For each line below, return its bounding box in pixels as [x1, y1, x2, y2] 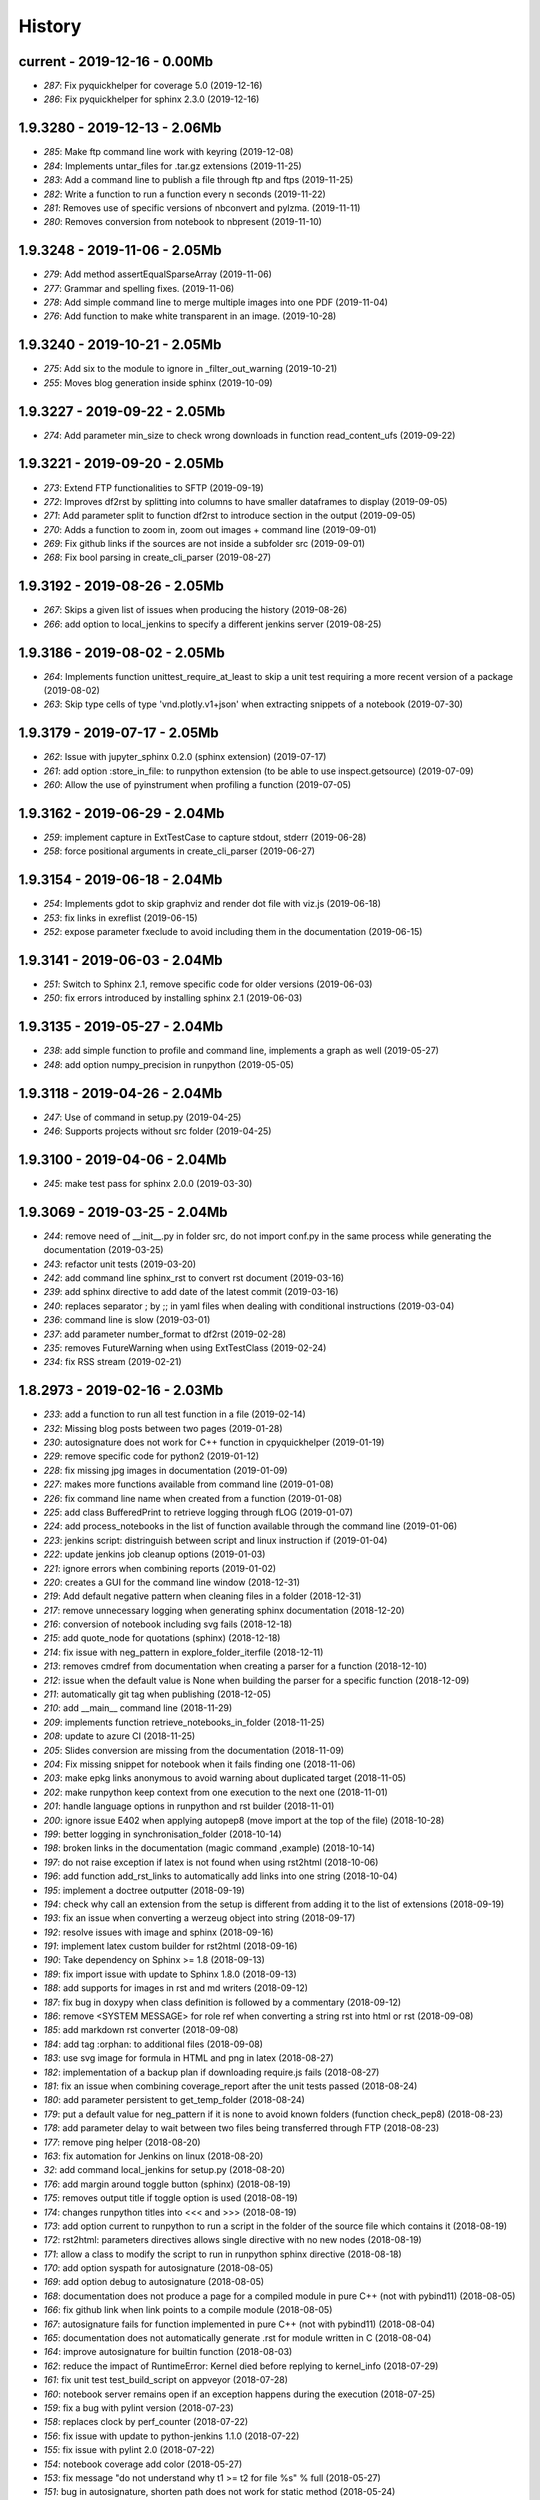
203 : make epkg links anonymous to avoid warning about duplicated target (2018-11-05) [43, 1772, 407, 1784]
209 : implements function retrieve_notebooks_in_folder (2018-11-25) [43, 1716, 325, 1728]
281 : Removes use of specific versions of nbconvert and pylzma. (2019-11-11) [43, 201, 361, 214]
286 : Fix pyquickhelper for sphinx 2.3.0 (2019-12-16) [43, 93, 260, 105]
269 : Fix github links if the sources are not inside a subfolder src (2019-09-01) [43, 538, 365, 550]
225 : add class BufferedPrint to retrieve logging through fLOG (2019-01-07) [43, 1506, 354, 1518]
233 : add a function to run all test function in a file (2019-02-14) [43, 1408, 307, 1420]
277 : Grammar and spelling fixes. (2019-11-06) [43, 282, 235, 294]
